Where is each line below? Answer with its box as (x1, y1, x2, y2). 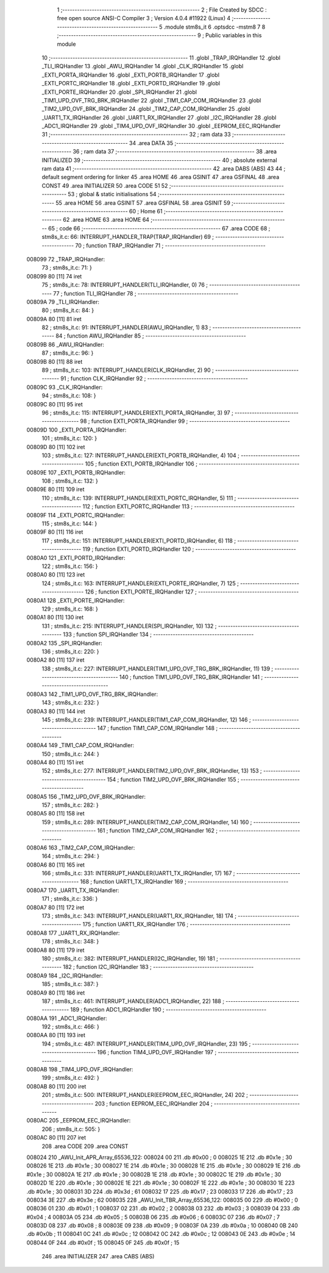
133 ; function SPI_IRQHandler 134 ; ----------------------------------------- (63, 631, 254, 638)
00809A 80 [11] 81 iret (26, 315, 82, 322)
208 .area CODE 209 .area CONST (41, 1143, 129, 1150)
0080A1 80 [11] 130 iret (26, 614, 84, 621)
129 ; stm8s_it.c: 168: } (41, 605, 99, 612)
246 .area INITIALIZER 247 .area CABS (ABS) (41, 1253, 155, 1260)
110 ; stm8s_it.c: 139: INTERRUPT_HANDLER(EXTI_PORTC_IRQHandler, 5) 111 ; (41, 494, 236, 502)
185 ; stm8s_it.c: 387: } (41, 980, 99, 988)
